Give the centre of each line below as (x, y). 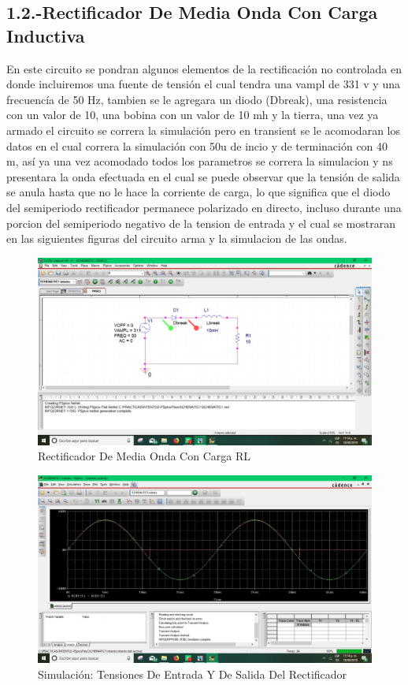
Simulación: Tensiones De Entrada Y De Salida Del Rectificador (193, 674)
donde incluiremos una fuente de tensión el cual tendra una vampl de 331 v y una (203, 84)
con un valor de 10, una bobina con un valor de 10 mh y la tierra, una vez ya (193, 115)
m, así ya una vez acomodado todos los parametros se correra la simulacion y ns (200, 161)
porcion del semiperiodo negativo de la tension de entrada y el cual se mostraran (201, 223)
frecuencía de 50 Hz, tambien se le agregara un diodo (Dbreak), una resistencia (197, 99)
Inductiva (46, 35)
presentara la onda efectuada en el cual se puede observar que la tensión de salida (203, 176)
